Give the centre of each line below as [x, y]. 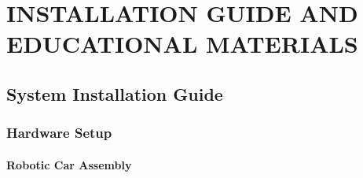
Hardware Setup [59, 133]
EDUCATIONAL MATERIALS [182, 44]
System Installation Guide [115, 93]
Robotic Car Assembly [69, 164]
